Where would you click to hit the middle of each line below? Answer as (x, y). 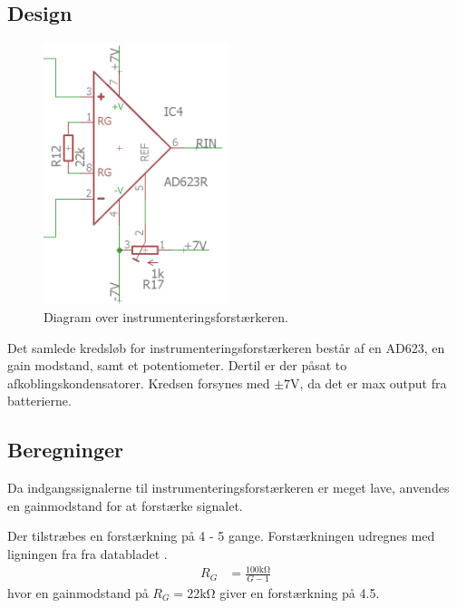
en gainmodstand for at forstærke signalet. (125, 505)
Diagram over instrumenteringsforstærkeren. (166, 317)
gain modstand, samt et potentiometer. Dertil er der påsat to (177, 365)
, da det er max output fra (373, 382)
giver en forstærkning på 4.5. (300, 592)
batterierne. (39, 401)
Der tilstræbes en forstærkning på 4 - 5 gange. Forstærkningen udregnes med (221, 536)
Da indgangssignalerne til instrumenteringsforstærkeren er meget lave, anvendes (228, 488)
